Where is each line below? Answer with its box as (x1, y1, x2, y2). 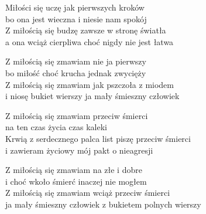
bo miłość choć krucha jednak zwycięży (5, 66, 146, 79)
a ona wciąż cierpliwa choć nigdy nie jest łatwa (5, 35, 174, 47)
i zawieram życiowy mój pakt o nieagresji (5, 144, 153, 156)
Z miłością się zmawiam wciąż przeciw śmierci (5, 186, 170, 199)
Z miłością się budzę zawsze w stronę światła (5, 24, 166, 36)
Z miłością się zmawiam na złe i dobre (5, 164, 142, 176)
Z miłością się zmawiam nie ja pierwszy (5, 55, 146, 67)
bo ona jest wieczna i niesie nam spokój (5, 12, 147, 25)
